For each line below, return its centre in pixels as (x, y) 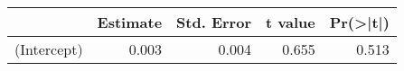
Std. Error (214, 22)
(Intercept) (49, 49)
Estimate (130, 22)
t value (290, 22)
